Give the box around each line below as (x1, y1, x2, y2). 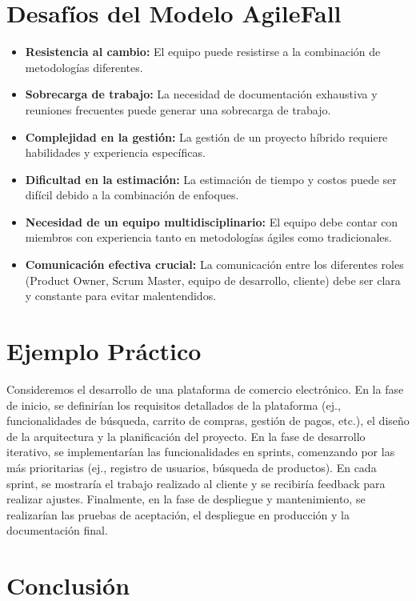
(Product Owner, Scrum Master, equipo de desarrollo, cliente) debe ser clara (25, 271, 401, 288)
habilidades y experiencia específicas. (25, 144, 206, 161)
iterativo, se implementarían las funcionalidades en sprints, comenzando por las (6, 443, 395, 460)
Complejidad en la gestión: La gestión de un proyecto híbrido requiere (25, 128, 388, 145)
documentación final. (6, 522, 108, 539)
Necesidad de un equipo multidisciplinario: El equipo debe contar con (25, 213, 398, 230)
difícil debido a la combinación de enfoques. (25, 186, 239, 203)
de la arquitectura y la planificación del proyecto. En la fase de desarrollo (6, 427, 366, 444)
